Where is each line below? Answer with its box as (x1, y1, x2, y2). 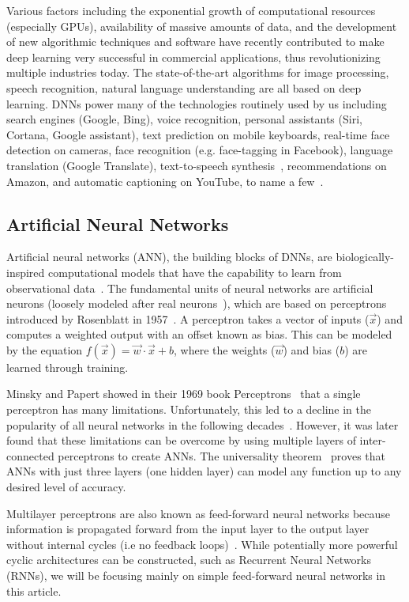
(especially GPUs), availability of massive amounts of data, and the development (6, 17, 397, 34)
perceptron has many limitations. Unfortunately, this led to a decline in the (6, 401, 371, 418)
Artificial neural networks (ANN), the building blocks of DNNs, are (6, 248, 332, 265)
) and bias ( (283, 341, 340, 358)
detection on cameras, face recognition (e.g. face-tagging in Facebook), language (6, 142, 393, 158)
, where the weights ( (174, 341, 276, 358)
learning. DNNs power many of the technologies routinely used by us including (6, 95, 387, 112)
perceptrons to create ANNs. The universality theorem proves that (58, 447, 386, 464)
